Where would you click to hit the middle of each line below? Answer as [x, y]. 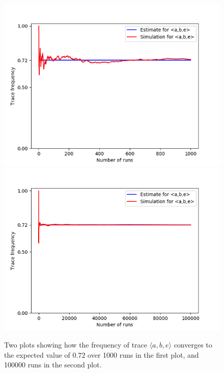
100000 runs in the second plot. [53, 365]
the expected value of [37, 354]
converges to [193, 345]
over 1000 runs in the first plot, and [143, 354]
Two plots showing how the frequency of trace [76, 345]
